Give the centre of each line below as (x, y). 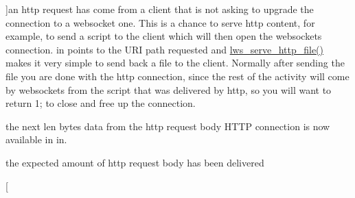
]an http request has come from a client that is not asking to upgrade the (160, 9)
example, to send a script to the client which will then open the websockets (164, 36)
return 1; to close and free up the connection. (101, 103)
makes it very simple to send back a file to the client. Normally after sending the (175, 63)
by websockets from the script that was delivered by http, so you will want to (169, 89)
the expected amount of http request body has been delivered (135, 162)
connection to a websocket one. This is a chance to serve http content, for (160, 22)
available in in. (36, 139)
